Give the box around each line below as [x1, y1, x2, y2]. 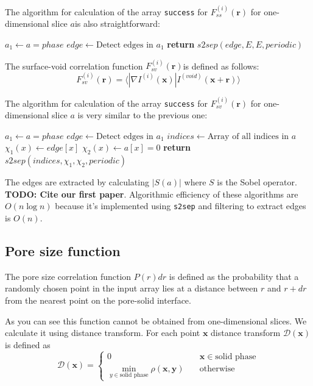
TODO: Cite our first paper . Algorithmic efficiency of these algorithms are [5, 187, 298, 200]
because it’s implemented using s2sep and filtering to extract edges [55, 199, 306, 212]
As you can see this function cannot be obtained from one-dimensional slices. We [5, 314, 307, 327]
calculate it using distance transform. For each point [5, 326, 200, 339]
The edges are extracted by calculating [5, 176, 149, 188]
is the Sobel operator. [217, 176, 297, 188]
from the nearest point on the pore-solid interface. [5, 294, 191, 307]
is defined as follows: [183, 59, 259, 72]
